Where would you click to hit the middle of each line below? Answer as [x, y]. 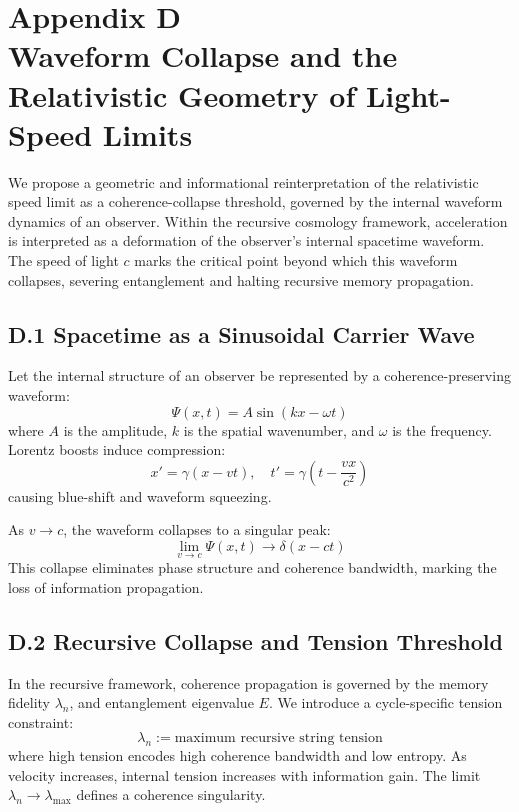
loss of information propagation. [106, 586]
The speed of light [63, 260]
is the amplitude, [115, 429]
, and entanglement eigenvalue [161, 702]
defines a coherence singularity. [171, 794]
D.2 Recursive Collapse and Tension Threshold [255, 640]
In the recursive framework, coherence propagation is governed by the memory [248, 682]
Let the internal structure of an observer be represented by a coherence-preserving [259, 375]
